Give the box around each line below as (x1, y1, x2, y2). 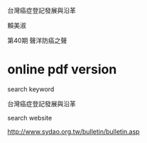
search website (7, 113, 53, 122)
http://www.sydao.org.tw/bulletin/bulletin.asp (7, 127, 140, 136)
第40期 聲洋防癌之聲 (7, 36, 67, 45)
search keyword (7, 84, 55, 93)
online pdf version (7, 62, 117, 78)
